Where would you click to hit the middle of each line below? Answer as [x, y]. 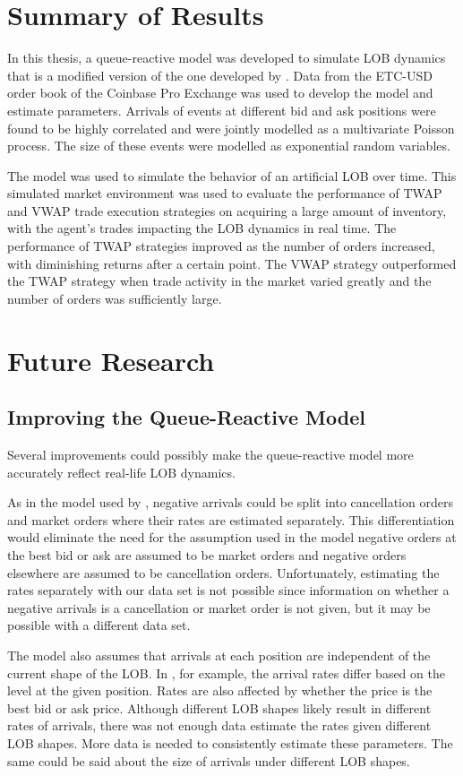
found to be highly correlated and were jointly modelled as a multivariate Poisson [231, 128]
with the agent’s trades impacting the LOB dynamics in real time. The [202, 228]
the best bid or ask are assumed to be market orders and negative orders [207, 554]
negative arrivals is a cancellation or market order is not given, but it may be [219, 607]
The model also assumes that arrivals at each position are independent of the [219, 655]
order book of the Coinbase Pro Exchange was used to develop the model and [220, 93]
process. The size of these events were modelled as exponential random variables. [229, 146]
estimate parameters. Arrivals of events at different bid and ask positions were [222, 110]
